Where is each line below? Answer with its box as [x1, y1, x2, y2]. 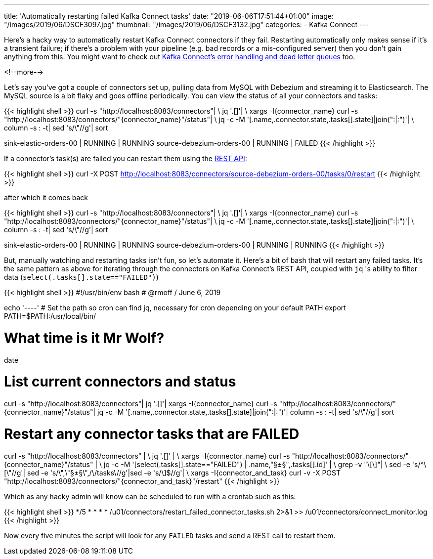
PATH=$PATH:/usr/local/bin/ [4, 312, 96, 320]
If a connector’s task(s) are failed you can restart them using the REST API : [4, 154, 247, 163]
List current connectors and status [4, 373, 236, 390]
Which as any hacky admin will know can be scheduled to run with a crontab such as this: [4, 492, 296, 501]
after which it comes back [4, 193, 88, 202]
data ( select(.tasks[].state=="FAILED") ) [4, 273, 159, 281]
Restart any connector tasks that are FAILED [4, 425, 300, 442]
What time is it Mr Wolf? [4, 329, 165, 346]
